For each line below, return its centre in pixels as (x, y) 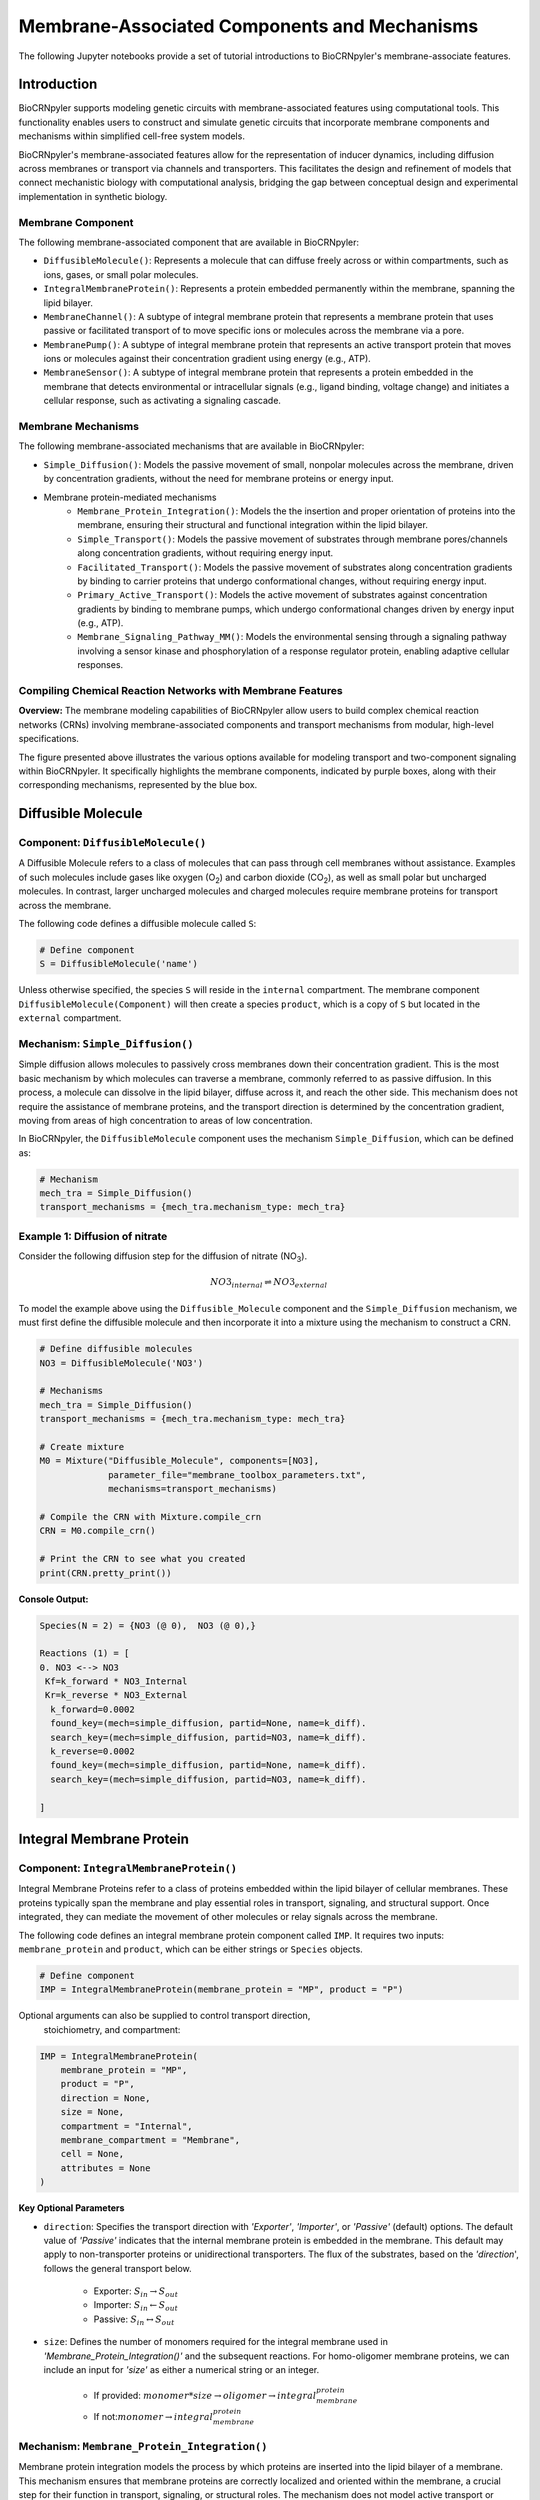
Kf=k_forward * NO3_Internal (116, 1681)
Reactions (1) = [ (84, 1653)
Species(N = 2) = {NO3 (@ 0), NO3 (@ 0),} (148, 1625)
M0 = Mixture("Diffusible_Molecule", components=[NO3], (179, 1461)
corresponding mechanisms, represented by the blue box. (138, 785)
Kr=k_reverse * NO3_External (116, 1695)
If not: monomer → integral (153, 2416)
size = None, (92, 2112)
